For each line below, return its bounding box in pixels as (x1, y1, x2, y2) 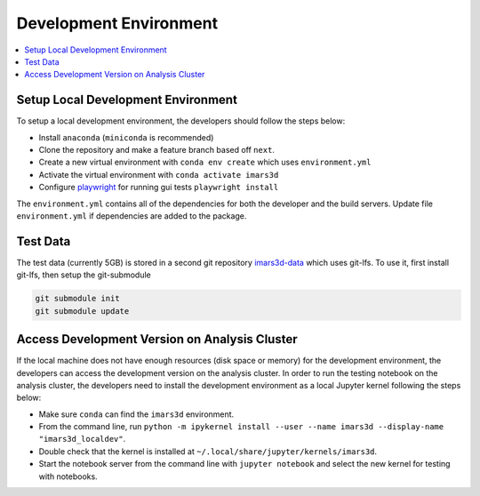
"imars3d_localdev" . (38, 434, 126, 444)
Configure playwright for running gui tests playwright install (38, 182, 279, 193)
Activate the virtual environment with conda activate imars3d (38, 169, 279, 180)
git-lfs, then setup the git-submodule (16, 269, 151, 280)
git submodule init (35, 293, 120, 304)
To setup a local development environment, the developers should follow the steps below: (16, 116, 346, 126)
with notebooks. (38, 471, 98, 482)
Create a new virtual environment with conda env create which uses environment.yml (38, 156, 372, 168)
